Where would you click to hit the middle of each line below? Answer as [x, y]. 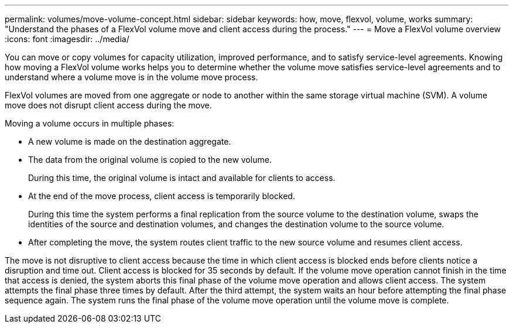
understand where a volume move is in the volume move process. [131, 77]
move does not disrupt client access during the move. [108, 105]
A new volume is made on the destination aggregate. [130, 141]
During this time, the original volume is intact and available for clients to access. [182, 178]
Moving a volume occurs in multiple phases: [90, 123]
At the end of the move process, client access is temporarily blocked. [162, 196]
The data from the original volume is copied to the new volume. [150, 160]
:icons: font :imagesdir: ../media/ [67, 39]
